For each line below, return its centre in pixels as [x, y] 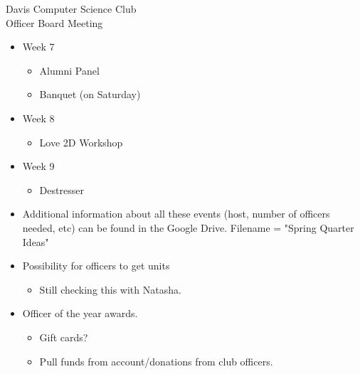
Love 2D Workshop [81, 142]
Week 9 [38, 166]
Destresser [62, 189]
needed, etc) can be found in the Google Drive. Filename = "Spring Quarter [188, 227]
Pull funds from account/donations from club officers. [156, 361]
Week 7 [38, 47]
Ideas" [36, 241]
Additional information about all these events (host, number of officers [176, 214]
